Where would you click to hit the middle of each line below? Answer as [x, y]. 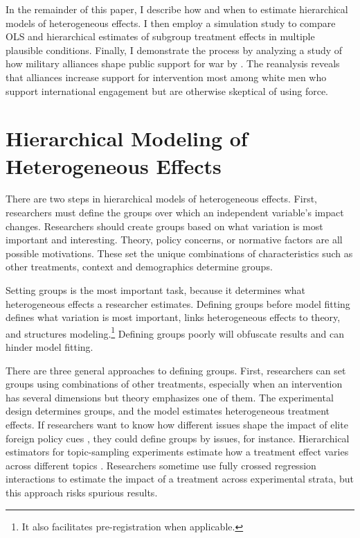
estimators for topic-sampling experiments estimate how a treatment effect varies [177, 452]
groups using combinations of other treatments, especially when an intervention [174, 384]
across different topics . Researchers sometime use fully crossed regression [161, 465]
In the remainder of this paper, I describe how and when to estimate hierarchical [177, 9]
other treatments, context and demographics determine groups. [139, 267]
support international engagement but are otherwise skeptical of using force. [167, 90]
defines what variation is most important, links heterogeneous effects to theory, [173, 317]
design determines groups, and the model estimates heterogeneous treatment [168, 411]
